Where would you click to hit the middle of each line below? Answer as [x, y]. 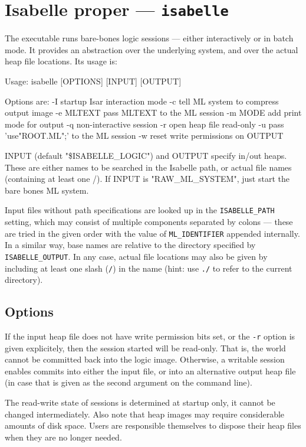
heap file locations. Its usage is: [61, 61]
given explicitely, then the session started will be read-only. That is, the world [145, 348]
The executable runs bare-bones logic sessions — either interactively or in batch [149, 38]
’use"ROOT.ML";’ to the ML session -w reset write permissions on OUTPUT [144, 136]
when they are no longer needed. [63, 437]
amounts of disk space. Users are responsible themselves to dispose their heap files [153, 425]
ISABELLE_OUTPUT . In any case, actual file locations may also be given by [136, 256]
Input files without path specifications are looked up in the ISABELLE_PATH [140, 210]
